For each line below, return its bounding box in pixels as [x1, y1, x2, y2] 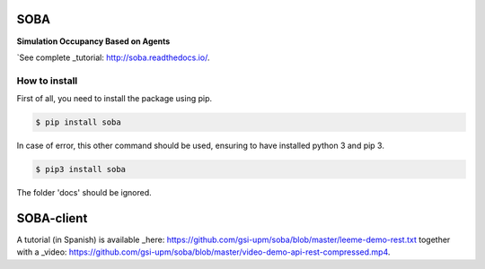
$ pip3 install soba [35, 164, 126, 174]
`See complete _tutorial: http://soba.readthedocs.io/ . [16, 52, 210, 63]
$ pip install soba [35, 117, 121, 127]
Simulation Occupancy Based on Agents [16, 36, 171, 47]
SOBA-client [16, 211, 88, 226]
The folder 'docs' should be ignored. [16, 187, 152, 197]
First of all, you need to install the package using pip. [16, 93, 213, 104]
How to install [16, 74, 78, 87]
